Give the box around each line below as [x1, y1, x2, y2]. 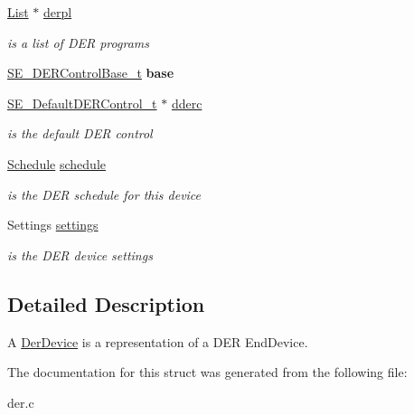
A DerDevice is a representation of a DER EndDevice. [7, 332, 308, 351]
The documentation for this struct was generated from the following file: [7, 363, 408, 382]
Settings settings [7, 215, 99, 234]
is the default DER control [7, 124, 153, 143]
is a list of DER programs [7, 33, 149, 52]
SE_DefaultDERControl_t [7, 93, 157, 112]
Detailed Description [7, 289, 205, 317]
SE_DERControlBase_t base [7, 63, 174, 82]
